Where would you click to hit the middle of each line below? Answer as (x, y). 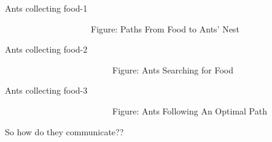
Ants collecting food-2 (46, 49)
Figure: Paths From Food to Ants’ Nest (165, 28)
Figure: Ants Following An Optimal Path (190, 110)
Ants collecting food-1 (46, 8)
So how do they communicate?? (64, 131)
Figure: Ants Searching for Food (173, 69)
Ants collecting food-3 (46, 90)
